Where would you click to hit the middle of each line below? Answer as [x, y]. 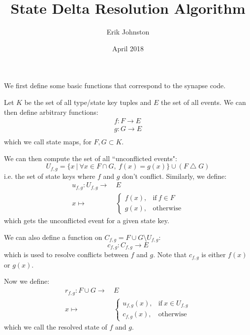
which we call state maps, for [48, 142]
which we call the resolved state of [56, 327]
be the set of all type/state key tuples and [88, 102]
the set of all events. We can [203, 102]
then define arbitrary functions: [51, 112]
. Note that [170, 254]
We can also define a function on [53, 237]
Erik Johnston [128, 32]
